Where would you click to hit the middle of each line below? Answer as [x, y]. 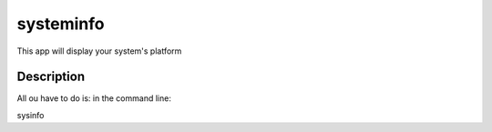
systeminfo [61, 24]
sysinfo [31, 115]
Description [51, 77]
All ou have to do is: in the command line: [94, 98]
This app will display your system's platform [99, 51]
